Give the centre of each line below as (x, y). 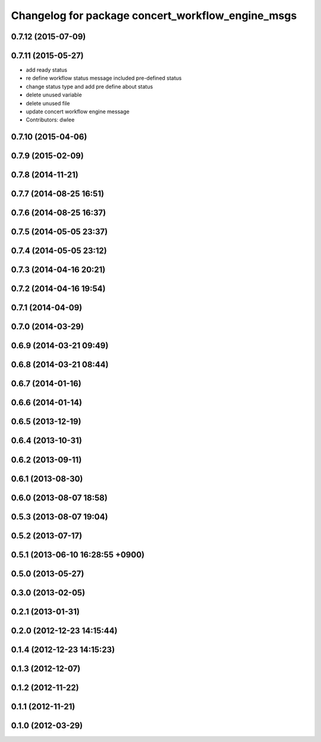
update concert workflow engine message (78, 112)
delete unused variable (54, 95)
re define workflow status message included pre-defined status (104, 78)
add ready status (47, 70)
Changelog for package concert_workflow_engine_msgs (154, 15)
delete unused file (48, 103)
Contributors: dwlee (50, 120)
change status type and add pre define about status (89, 86)
